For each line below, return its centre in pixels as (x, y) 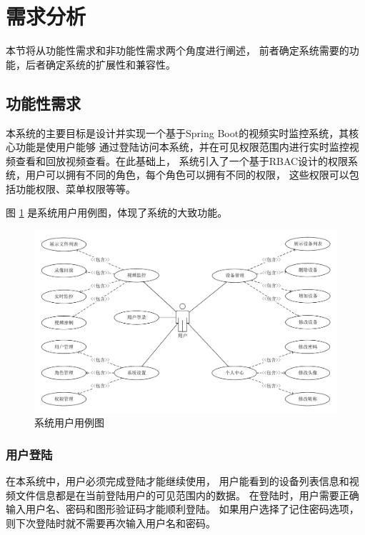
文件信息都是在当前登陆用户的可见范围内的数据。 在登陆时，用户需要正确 (187, 495)
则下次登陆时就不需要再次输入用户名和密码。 (111, 522)
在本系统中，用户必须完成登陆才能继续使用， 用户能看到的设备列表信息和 (177, 480)
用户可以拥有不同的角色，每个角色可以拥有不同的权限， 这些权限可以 (187, 175)
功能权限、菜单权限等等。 (75, 188)
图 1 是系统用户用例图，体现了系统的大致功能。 (117, 212)
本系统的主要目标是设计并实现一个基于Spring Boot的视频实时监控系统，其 (177, 132)
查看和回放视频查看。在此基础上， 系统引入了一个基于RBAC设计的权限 (182, 160)
